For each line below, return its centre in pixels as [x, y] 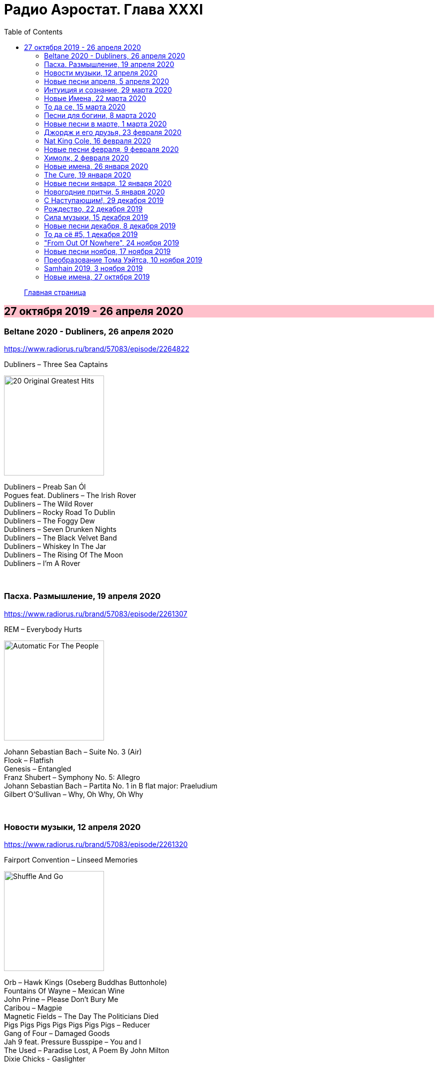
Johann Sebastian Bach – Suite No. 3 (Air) [73, 751]
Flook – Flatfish [29, 760]
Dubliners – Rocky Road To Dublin [60, 512]
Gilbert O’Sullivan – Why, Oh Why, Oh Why [74, 794]
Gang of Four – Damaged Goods [57, 1033]
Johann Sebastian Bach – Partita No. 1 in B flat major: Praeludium [111, 785]
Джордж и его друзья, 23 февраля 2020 [113, 132]
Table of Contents [33, 31]
